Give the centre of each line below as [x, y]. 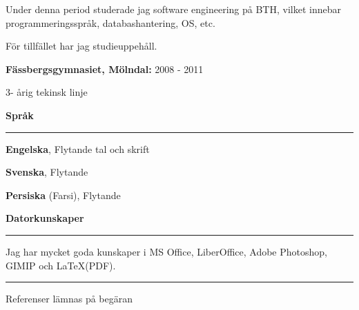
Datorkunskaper [45, 218]
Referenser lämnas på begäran [69, 299]
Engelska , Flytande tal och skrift [78, 148]
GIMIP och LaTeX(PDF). [61, 265]
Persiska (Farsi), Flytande [63, 195]
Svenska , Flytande [47, 172]
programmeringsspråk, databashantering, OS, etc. [110, 22]
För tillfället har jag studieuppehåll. [81, 46]
